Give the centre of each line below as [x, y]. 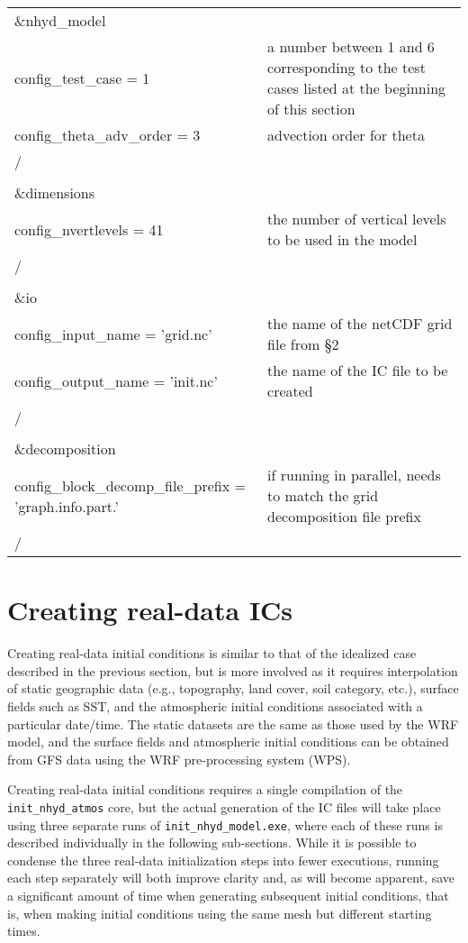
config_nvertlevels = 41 [89, 229]
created [290, 391]
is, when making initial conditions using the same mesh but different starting [220, 913]
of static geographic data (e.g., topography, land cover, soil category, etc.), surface [233, 688]
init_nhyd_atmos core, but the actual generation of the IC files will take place [224, 806]
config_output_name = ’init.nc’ [116, 380]
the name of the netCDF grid [360, 323]
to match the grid [323, 495]
